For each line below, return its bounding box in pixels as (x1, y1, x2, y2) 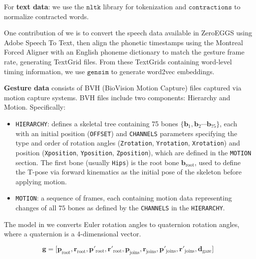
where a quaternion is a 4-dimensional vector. (4, 229, 141, 239)
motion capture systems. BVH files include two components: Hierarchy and (4, 92, 230, 102)
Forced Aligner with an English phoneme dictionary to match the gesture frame (4, 47, 245, 57)
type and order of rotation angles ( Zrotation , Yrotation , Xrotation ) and (15, 138, 240, 148)
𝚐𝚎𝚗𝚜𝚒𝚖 (87, 68, 109, 76)
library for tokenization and (103, 1, 187, 11)
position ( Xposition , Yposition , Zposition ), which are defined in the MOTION (15, 147, 252, 157)
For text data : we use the (4, 1, 84, 11)
